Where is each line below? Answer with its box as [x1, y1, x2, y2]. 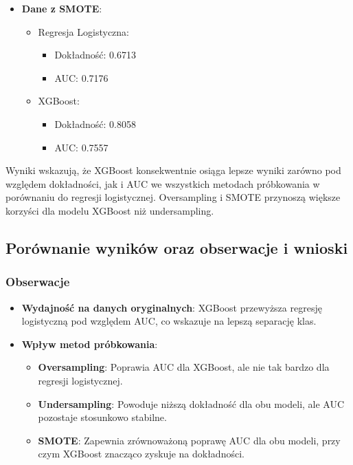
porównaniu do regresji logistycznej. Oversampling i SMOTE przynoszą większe [5, 190, 341, 204]
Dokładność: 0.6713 [54, 47, 136, 62]
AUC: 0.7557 [54, 140, 109, 154]
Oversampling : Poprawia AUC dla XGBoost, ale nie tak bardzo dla [38, 360, 330, 374]
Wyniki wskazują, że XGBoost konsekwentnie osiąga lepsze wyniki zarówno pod [5, 163, 341, 177]
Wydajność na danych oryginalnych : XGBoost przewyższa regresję [21, 300, 322, 314]
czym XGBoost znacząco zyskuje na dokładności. [38, 446, 244, 461]
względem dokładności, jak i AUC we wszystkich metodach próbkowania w [5, 176, 320, 191]
